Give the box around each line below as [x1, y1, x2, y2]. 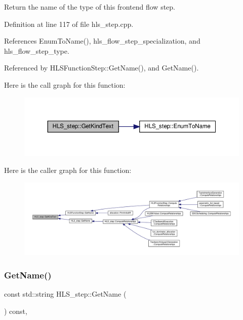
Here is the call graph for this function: [4, 79, 126, 90]
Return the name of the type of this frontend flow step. [4, 2, 175, 12]
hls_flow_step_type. [4, 45, 69, 56]
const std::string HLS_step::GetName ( [4, 288, 127, 299]
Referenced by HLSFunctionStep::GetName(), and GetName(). [4, 62, 199, 73]
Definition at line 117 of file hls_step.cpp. [4, 18, 134, 29]
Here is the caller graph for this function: [4, 165, 132, 175]
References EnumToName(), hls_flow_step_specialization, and [4, 35, 200, 46]
